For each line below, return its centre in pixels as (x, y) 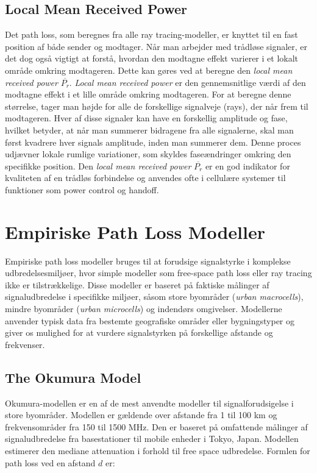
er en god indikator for (248, 165)
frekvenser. (25, 344)
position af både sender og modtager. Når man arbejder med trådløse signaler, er (156, 46)
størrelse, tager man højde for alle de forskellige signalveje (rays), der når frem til (157, 106)
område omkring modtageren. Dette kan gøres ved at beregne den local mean (149, 70)
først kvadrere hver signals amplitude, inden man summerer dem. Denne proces (153, 142)
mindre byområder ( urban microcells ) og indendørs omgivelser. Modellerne (144, 309)
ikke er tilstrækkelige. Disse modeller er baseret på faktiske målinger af (137, 284)
